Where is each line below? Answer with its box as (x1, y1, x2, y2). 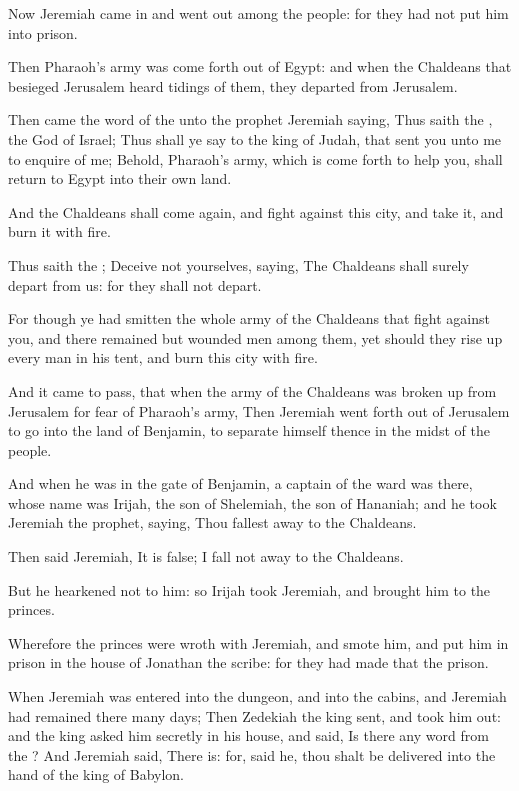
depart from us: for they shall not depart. (8, 274, 262, 295)
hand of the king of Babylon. (8, 764, 185, 785)
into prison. (8, 22, 78, 43)
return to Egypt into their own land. (8, 168, 232, 189)
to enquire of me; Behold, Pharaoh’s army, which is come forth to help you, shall (8, 148, 503, 169)
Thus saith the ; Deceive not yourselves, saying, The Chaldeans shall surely (8, 254, 469, 275)
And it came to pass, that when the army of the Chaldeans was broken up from (8, 380, 497, 401)
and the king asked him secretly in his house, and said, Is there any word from (8, 725, 489, 746)
